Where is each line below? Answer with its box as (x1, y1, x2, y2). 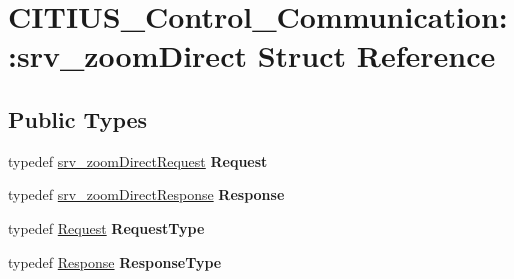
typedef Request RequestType (8, 217, 205, 238)
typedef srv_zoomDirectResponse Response (8, 184, 285, 205)
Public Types (8, 103, 148, 134)
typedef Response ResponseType (8, 251, 222, 272)
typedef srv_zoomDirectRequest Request (8, 150, 268, 171)
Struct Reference (257, 35, 496, 76)
